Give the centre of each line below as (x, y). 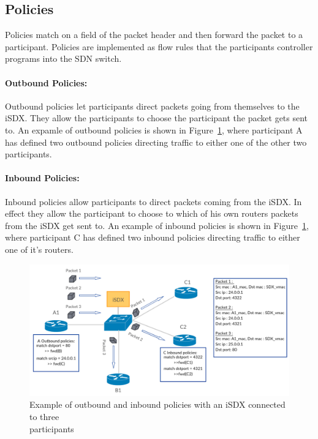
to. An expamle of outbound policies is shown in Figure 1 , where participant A (154, 129)
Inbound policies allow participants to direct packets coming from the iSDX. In (153, 201)
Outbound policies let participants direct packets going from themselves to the (152, 106)
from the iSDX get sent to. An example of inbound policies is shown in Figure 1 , (157, 225)
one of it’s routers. (39, 249)
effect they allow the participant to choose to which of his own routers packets (152, 213)
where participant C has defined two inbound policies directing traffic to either (153, 237)
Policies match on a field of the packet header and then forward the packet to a (154, 35)
